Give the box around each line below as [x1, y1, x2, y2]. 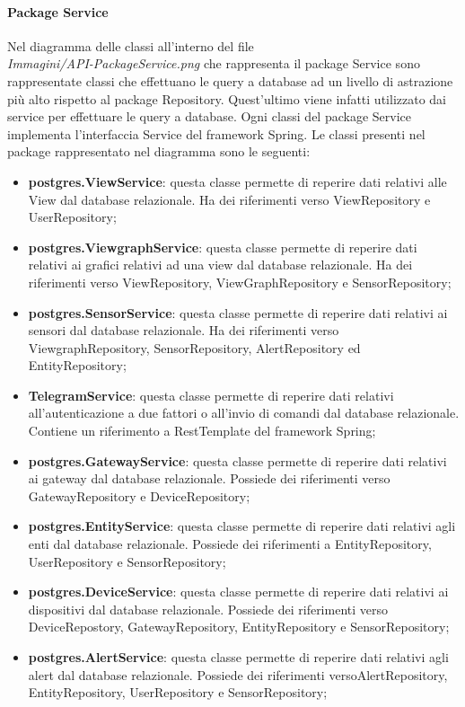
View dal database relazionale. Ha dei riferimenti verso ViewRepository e [28, 190, 431, 208]
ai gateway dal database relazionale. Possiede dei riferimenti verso [28, 469, 390, 488]
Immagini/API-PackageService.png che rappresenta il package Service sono [7, 54, 420, 73]
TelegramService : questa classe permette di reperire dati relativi [28, 385, 394, 404]
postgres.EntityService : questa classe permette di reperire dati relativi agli [28, 517, 456, 535]
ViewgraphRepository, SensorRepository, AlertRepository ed [28, 338, 361, 357]
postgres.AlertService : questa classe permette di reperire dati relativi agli [28, 648, 449, 667]
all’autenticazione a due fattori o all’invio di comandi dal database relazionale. [28, 403, 460, 422]
